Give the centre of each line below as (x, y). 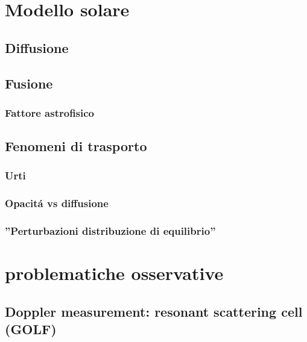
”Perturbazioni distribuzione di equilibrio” (110, 231)
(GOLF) (31, 329)
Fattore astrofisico (50, 112)
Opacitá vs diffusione (57, 203)
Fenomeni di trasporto (76, 146)
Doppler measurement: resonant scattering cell (154, 311)
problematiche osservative (114, 273)
